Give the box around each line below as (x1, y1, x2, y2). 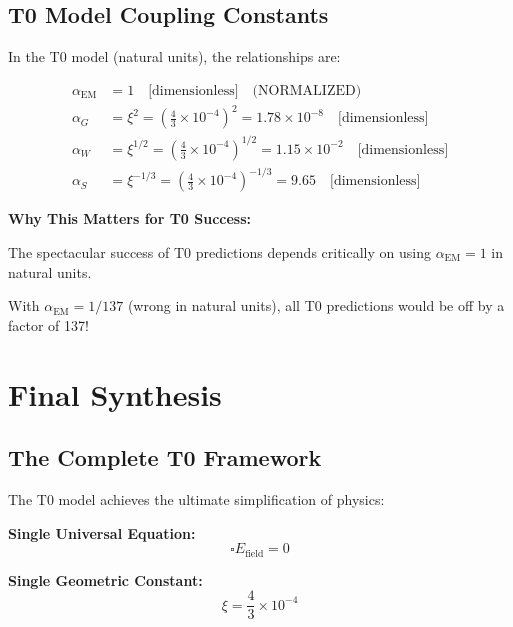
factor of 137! (8, 314, 89, 335)
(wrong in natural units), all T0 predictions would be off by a (127, 295, 505, 316)
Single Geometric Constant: (8, 569, 203, 590)
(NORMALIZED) (252, 83, 362, 98)
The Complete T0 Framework (8, 442, 322, 473)
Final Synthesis (8, 373, 222, 414)
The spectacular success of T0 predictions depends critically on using (8, 242, 431, 263)
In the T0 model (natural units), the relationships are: (8, 46, 341, 67)
